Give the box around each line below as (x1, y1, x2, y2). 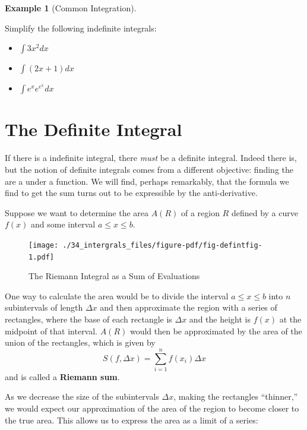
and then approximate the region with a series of (100, 301, 277, 314)
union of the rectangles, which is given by (5, 336, 156, 349)
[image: (29, 241, 59, 249)
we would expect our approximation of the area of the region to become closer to (5, 402, 299, 415)
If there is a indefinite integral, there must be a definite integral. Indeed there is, (5, 151, 297, 164)
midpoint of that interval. (5, 324, 98, 337)
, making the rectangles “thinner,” (173, 390, 298, 403)
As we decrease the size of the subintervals (5, 390, 159, 403)
